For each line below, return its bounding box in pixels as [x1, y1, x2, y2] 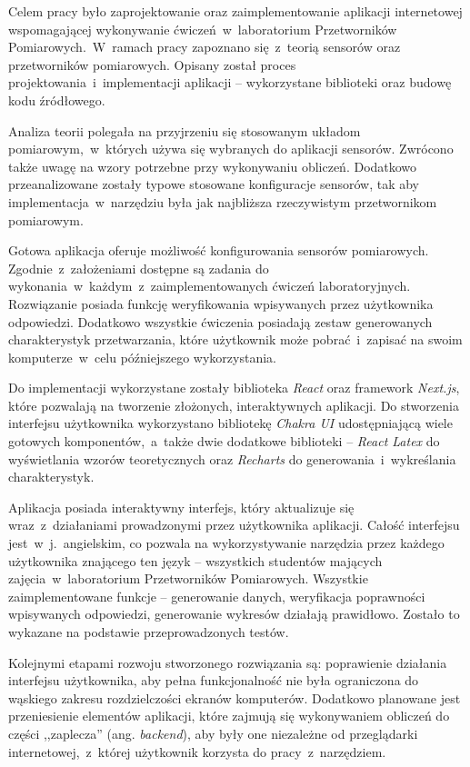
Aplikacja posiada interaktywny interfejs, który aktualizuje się [8, 497, 355, 516]
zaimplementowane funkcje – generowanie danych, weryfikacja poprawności [8, 586, 425, 605]
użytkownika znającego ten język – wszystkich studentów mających [8, 551, 383, 570]
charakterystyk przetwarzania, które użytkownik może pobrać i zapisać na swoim [8, 330, 463, 349]
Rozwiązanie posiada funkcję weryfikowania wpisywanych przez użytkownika [8, 294, 434, 313]
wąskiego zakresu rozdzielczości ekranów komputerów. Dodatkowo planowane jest [8, 688, 461, 707]
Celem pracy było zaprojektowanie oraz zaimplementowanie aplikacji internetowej [8, 2, 463, 20]
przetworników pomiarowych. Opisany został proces [8, 55, 296, 74]
